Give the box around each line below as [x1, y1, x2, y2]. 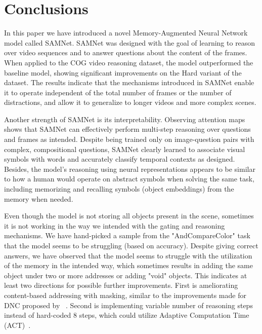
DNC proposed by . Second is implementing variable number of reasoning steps [4, 300, 253, 310]
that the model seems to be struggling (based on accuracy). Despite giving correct [4, 240, 258, 250]
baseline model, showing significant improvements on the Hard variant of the [4, 67, 242, 78]
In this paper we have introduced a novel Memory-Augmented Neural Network [4, 27, 248, 38]
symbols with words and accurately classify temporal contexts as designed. [4, 154, 235, 164]
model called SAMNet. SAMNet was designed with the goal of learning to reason [4, 37, 255, 48]
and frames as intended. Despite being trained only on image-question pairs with [4, 134, 254, 144]
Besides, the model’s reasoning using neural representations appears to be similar [4, 163, 255, 174]
